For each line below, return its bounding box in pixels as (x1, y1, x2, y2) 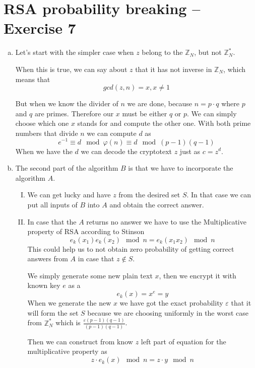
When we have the (15, 145, 73, 156)
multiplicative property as (27, 346, 107, 356)
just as (179, 145, 201, 156)
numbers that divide (15, 127, 78, 138)
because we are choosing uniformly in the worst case (87, 307, 249, 318)
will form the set (27, 307, 79, 318)
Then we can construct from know (27, 336, 133, 346)
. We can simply (187, 108, 237, 118)
